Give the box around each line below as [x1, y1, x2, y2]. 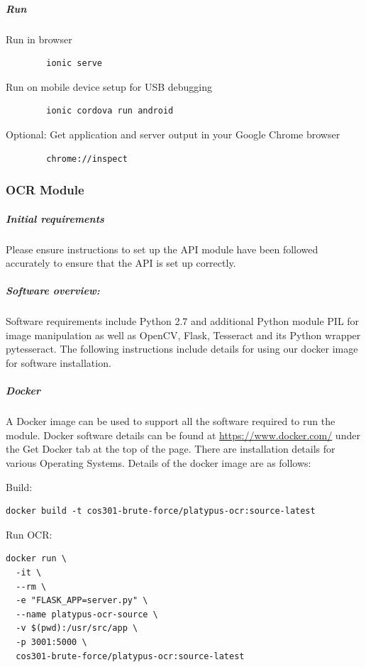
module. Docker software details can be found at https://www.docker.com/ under [6, 427, 360, 442]
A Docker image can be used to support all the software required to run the [6, 414, 335, 429]
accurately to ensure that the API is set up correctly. [6, 255, 236, 270]
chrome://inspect [46, 153, 128, 164]
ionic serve [46, 58, 103, 69]
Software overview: [6, 283, 100, 298]
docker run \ [6, 553, 67, 564]
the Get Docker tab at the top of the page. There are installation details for [6, 441, 335, 456]
